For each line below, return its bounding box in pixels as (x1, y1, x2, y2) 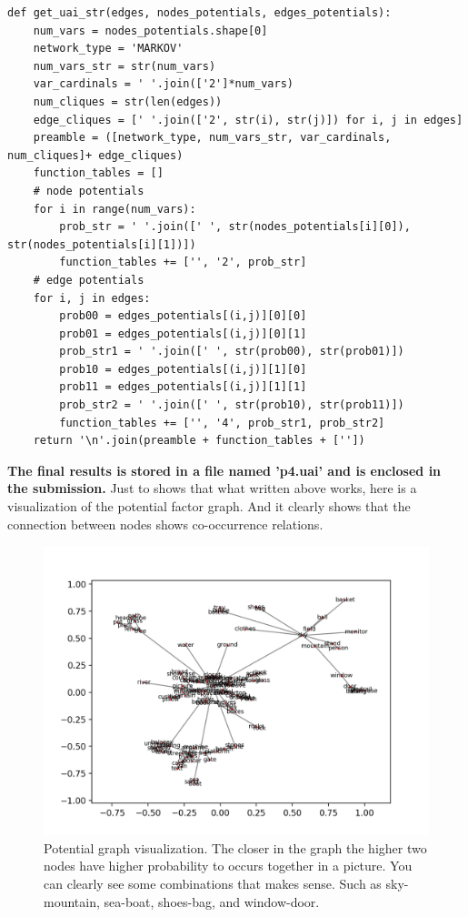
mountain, (44, 892, 100, 911)
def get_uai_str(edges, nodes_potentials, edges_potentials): (7, 6, 392, 19)
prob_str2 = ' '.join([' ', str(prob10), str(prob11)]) (59, 398, 404, 412)
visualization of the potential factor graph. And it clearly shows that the (7, 497, 411, 516)
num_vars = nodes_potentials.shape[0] (33, 24, 268, 37)
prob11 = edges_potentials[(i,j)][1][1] (59, 380, 307, 394)
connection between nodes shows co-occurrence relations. (7, 514, 324, 533)
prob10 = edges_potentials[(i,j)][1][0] (59, 362, 307, 376)
